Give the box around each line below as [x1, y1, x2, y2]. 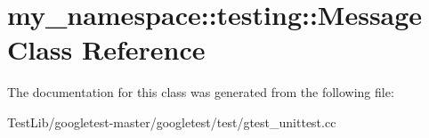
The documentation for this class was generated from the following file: [7, 83, 394, 101]
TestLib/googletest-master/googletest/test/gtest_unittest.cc [7, 112, 336, 131]
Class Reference [7, 31, 206, 68]
